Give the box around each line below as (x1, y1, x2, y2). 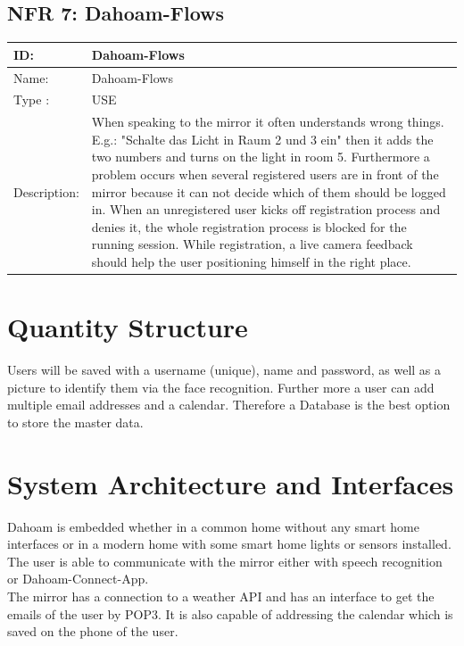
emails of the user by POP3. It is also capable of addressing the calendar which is (7, 604, 453, 623)
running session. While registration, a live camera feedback (91, 235, 413, 253)
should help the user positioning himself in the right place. (91, 252, 411, 270)
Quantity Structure (7, 309, 248, 345)
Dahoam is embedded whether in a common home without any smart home (7, 517, 419, 535)
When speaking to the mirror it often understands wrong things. (91, 112, 444, 131)
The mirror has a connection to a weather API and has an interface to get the (7, 587, 435, 606)
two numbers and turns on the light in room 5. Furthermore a (91, 147, 430, 166)
